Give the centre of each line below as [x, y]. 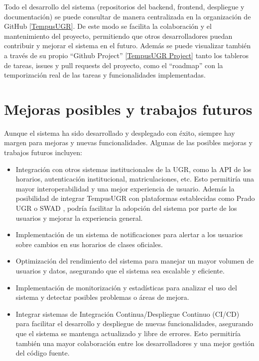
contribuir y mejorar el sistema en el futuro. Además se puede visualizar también [128, 45]
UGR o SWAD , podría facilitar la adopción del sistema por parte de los [126, 208]
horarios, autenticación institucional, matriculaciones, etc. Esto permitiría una [135, 179]
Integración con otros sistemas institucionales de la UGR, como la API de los [133, 169]
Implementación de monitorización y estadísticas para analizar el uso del [126, 287]
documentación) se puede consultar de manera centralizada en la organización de [128, 16]
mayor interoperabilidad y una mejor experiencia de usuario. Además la [125, 188]
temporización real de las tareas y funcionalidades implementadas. [105, 75]
